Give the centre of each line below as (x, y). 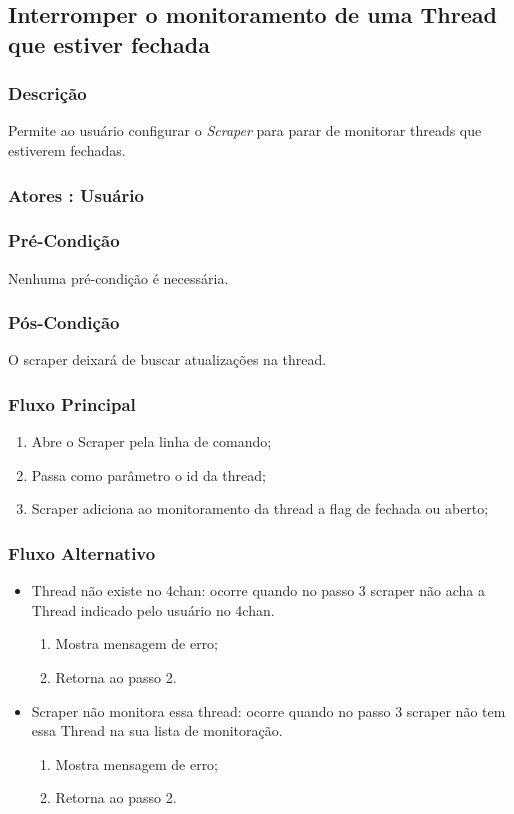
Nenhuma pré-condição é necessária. (118, 277)
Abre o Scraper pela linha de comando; (151, 441)
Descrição (47, 93)
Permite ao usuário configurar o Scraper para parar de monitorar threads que (245, 130)
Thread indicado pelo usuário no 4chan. (153, 609)
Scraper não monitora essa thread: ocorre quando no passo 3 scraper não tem (268, 710)
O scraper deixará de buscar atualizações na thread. (167, 359)
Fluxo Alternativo (82, 552)
